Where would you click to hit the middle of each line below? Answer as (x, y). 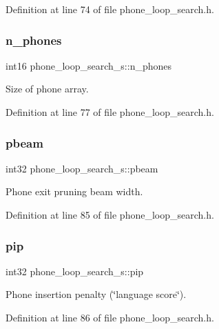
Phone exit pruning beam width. (74, 191)
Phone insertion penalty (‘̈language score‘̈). (96, 294)
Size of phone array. (47, 89)
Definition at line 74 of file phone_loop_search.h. (110, 9)
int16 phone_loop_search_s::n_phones (89, 65)
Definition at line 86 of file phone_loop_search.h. (110, 317)
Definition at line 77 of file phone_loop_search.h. (110, 112)
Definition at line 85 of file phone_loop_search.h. (110, 215)
